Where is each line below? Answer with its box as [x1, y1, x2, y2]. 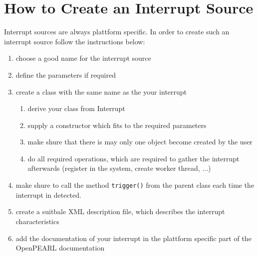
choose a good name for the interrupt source [15, 53, 151, 63]
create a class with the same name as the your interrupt [15, 86, 187, 97]
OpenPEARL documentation [15, 243, 105, 253]
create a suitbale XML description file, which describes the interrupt [15, 206, 225, 217]
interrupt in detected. [15, 189, 81, 200]
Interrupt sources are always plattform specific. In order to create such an [4, 26, 230, 37]
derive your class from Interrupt [27, 103, 125, 114]
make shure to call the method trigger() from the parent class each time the [15, 180, 255, 190]
